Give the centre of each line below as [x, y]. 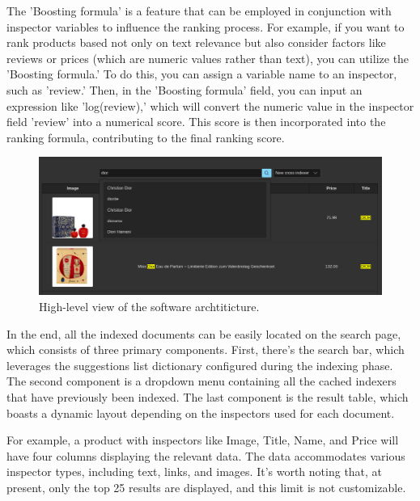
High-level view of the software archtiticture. [149, 306]
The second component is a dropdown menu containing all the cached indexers [202, 381]
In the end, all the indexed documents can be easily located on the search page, [204, 333]
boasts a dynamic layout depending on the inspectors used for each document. [201, 413]
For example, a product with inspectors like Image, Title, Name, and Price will [203, 440]
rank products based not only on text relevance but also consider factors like [196, 42]
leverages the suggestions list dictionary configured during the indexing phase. [200, 365]
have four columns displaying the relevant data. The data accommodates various [206, 455]
